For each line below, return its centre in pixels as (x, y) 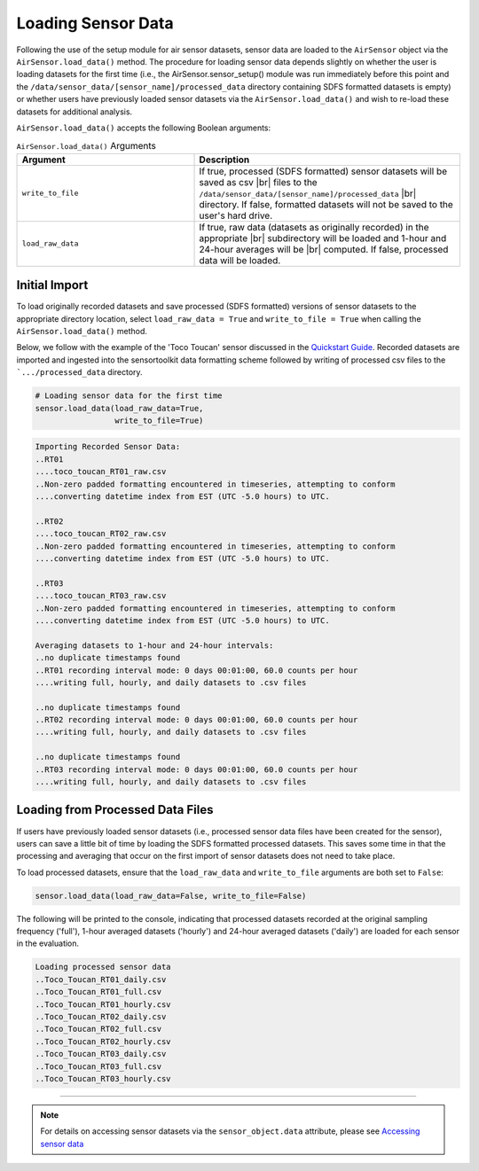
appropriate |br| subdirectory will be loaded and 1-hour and (323, 238)
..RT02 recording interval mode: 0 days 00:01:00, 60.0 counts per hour (196, 720)
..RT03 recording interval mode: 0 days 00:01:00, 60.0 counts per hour (196, 769)
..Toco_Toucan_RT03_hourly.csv (103, 1078)
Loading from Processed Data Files (115, 810)
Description (224, 160)
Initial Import (52, 285)
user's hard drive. (236, 215)
